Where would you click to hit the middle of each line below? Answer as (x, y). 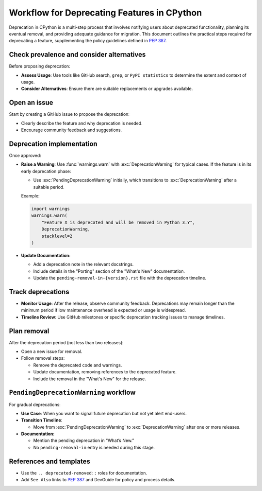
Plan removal (29, 331)
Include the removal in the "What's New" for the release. (90, 379)
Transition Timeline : (42, 420)
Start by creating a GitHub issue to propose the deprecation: (69, 114)
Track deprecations (39, 292)
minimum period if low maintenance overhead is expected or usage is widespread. (104, 310)
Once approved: (25, 155)
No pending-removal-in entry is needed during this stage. (94, 447)
